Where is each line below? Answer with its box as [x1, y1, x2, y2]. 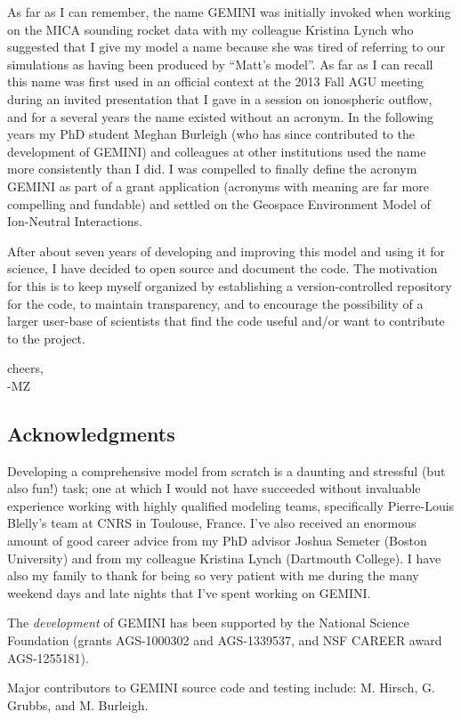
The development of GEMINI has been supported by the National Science [7, 613, 409, 632]
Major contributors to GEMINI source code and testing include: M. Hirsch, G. [7, 678, 435, 697]
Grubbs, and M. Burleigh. [7, 695, 149, 714]
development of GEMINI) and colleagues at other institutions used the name [7, 142, 426, 160]
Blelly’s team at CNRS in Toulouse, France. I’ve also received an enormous [7, 514, 417, 532]
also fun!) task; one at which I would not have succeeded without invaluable [7, 479, 421, 498]
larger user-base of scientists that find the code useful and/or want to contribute [7, 311, 445, 330]
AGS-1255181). [7, 648, 89, 667]
